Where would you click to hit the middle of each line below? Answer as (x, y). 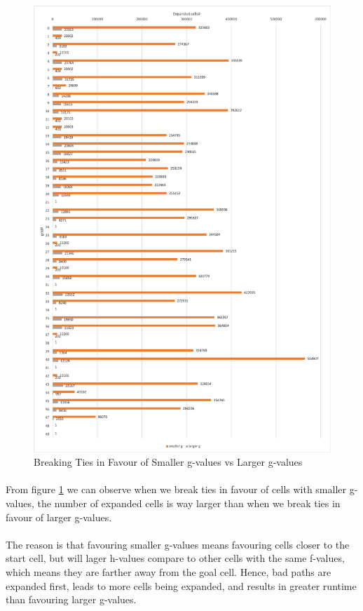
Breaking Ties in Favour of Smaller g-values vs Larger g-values (168, 462)
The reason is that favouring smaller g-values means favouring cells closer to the (178, 544)
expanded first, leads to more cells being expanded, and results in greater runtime (181, 585)
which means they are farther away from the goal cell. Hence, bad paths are (169, 571)
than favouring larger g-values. (71, 599)
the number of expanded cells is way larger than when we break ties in (189, 503)
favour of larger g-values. (59, 517)
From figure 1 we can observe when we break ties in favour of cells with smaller (176, 489)
